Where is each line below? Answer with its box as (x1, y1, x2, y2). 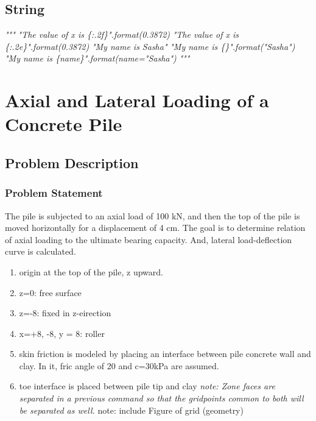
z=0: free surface (19, 286, 82, 299)
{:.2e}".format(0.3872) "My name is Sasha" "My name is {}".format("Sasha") (5, 40, 295, 52)
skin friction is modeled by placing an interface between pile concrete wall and (19, 347, 311, 360)
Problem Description (5, 153, 139, 172)
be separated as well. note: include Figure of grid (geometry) (19, 403, 244, 416)
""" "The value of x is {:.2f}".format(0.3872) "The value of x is (5, 28, 239, 41)
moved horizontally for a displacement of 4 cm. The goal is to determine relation (5, 221, 306, 234)
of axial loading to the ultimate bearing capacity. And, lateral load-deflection (5, 233, 292, 246)
